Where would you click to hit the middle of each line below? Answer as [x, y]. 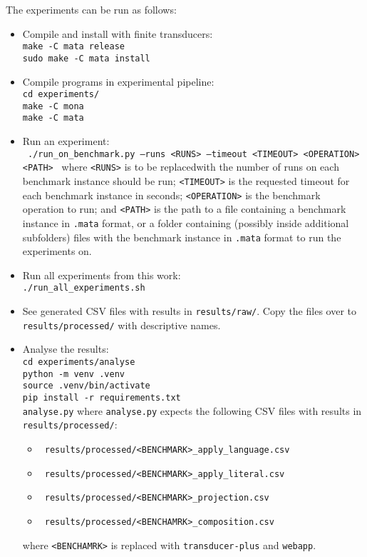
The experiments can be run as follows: [91, 9]
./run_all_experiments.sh [84, 288]
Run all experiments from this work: [102, 275]
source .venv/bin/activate [86, 386]
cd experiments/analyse [79, 362]
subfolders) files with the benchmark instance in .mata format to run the [182, 237]
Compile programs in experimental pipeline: [118, 81]
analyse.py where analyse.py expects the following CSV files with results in [192, 410]
